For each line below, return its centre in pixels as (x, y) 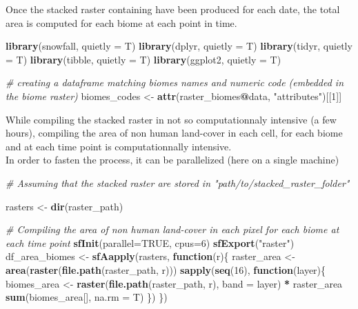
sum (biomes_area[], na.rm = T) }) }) (87, 297)
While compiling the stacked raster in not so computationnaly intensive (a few (171, 119)
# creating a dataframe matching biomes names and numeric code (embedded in (175, 82)
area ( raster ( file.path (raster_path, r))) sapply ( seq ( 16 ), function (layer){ (166, 269)
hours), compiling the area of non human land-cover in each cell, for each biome (174, 133)
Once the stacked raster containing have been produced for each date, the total (173, 9)
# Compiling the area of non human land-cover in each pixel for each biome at (172, 229)
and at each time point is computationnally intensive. (119, 146)
